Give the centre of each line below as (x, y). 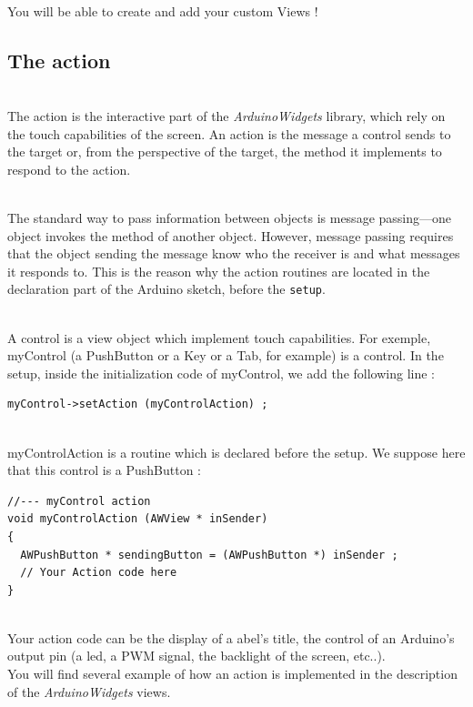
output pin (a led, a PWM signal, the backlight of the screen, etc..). (196, 656)
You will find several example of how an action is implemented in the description (232, 674)
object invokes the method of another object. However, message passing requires (231, 235)
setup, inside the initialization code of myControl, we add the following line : (221, 373)
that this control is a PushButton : (105, 470)
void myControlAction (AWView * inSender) (138, 519)
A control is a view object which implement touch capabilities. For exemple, (219, 337)
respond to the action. (69, 169)
